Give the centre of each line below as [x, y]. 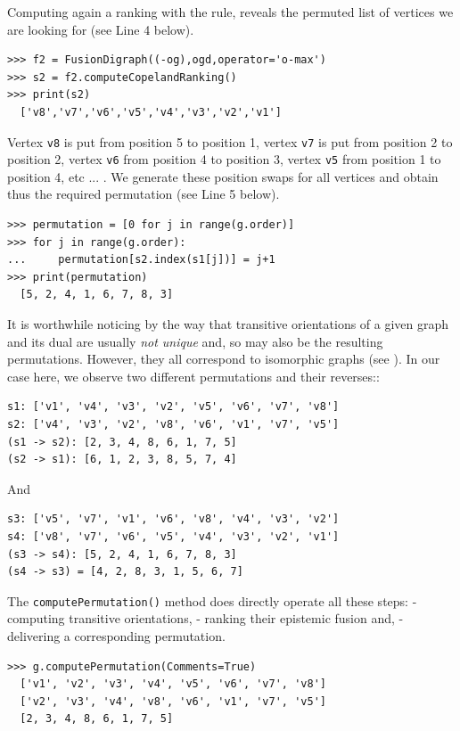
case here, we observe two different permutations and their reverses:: [193, 376]
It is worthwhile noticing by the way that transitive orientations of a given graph [228, 324]
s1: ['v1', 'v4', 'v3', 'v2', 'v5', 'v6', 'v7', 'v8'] [173, 407]
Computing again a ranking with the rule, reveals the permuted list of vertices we [230, 12]
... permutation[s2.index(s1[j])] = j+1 [141, 260]
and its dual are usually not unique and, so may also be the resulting [195, 341]
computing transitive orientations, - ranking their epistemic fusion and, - [205, 618]
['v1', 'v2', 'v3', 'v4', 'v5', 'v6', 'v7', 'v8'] [173, 684]
